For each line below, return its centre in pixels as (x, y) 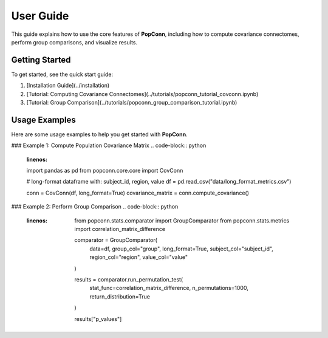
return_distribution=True (120, 296)
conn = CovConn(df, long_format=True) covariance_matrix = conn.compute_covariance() (138, 193)
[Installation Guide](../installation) (68, 86)
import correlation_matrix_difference (120, 229)
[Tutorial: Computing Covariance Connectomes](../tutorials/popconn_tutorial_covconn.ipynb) (142, 94)
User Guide (40, 16)
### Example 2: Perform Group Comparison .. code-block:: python (95, 207)
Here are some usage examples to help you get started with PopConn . (99, 134)
